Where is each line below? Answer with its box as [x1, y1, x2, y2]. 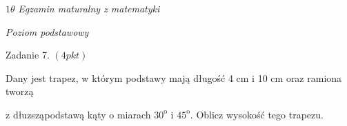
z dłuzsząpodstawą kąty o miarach [6, 107, 151, 121]
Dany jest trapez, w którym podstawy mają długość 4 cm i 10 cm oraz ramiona [6, 70, 342, 85]
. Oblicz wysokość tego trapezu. [190, 107, 324, 121]
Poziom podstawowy [6, 24, 89, 39]
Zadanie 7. [6, 48, 50, 62]
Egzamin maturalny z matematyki [18, 1, 160, 15]
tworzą [6, 84, 34, 98]
